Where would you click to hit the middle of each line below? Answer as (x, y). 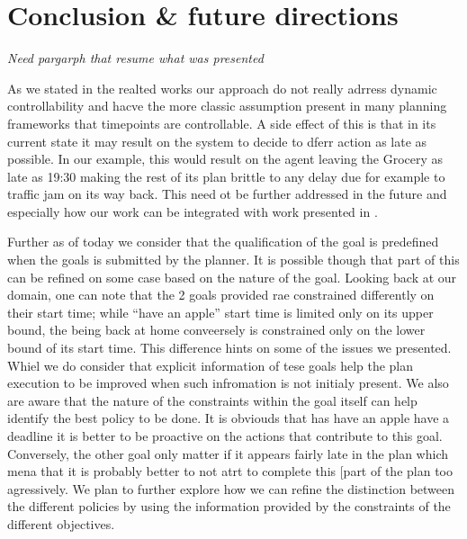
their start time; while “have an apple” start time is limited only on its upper (220, 312)
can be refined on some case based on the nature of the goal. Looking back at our (232, 277)
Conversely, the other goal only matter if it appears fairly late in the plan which (228, 453)
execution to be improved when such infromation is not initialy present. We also (228, 383)
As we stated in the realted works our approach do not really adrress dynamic (222, 88)
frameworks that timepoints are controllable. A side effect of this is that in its (222, 123)
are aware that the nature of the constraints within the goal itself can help (212, 400)
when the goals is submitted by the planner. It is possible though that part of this (233, 260)
